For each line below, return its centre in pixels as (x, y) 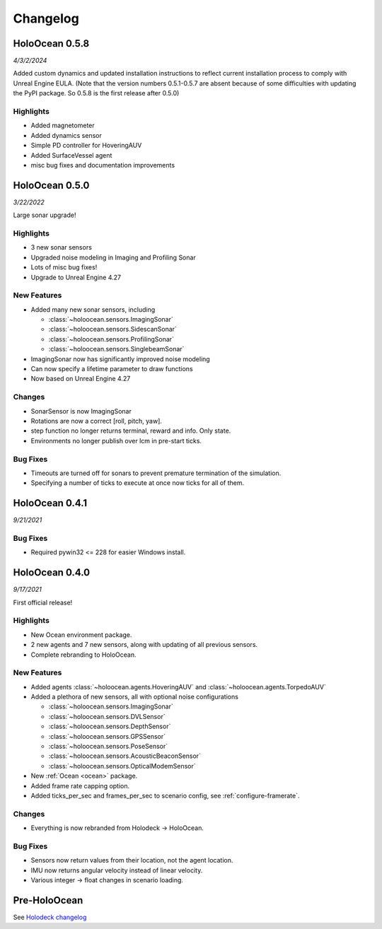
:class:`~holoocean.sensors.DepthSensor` (110, 726)
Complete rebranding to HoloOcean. (84, 655)
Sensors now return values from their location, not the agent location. (132, 860)
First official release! (43, 602)
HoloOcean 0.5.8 (51, 43)
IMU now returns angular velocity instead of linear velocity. (117, 870)
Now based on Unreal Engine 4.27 (81, 379)
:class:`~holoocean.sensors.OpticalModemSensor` (122, 766)
